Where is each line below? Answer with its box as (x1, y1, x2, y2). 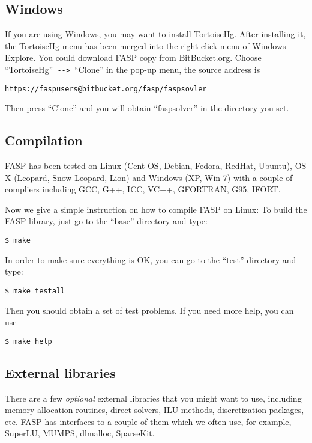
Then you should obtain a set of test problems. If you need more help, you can (5, 304, 294, 316)
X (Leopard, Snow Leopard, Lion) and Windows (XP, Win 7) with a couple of (5, 171, 293, 183)
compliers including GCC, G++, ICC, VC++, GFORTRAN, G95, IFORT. (5, 183, 281, 195)
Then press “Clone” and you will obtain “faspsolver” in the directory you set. (5, 102, 289, 114)
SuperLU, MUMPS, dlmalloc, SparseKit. (5, 427, 155, 439)
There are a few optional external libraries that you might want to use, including (5, 391, 302, 404)
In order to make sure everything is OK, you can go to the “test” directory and (5, 253, 296, 266)
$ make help (5, 337, 52, 346)
